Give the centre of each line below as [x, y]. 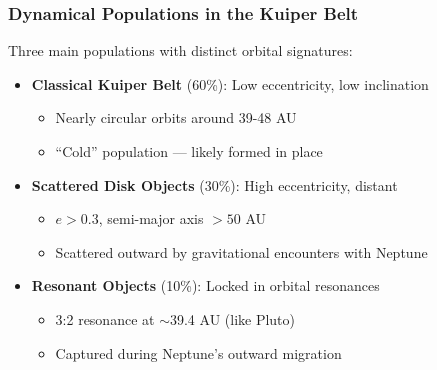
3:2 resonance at [105, 318]
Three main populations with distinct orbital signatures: [180, 50]
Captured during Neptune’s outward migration [198, 352]
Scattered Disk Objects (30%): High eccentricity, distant [214, 184]
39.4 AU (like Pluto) [232, 318]
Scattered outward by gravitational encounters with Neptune [241, 251]
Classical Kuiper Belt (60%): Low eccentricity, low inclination [230, 83]
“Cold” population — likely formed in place [189, 151]
